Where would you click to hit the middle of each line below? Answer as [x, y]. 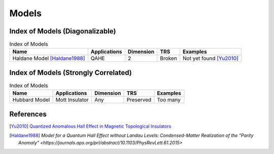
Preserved [139, 100]
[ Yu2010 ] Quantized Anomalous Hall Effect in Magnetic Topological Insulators [90, 126]
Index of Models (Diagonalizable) [63, 31]
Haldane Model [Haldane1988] [49, 58]
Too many [169, 100]
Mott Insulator [72, 100]
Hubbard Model [31, 100]
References [28, 114]
